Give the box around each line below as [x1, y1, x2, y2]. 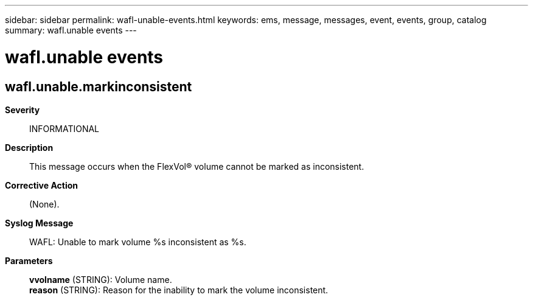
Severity [5, 104, 40, 115]
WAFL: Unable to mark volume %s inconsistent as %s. [29, 236, 246, 247]
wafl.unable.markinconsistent [5, 78, 192, 94]
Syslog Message [5, 217, 74, 228]
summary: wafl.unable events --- [5, 25, 137, 35]
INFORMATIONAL [29, 123, 100, 134]
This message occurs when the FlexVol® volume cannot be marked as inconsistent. [29, 161, 364, 172]
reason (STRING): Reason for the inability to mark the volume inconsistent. [29, 284, 329, 295]
